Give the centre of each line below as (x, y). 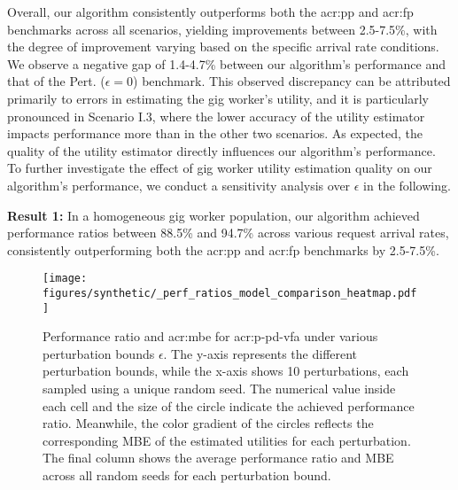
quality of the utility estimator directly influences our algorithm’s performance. (221, 150)
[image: (65, 279)
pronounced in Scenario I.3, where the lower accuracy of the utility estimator (216, 116)
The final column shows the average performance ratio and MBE (218, 458)
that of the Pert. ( (56, 81)
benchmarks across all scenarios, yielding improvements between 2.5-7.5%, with (222, 29)
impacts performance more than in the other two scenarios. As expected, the (215, 133)
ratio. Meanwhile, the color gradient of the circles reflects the (208, 423)
